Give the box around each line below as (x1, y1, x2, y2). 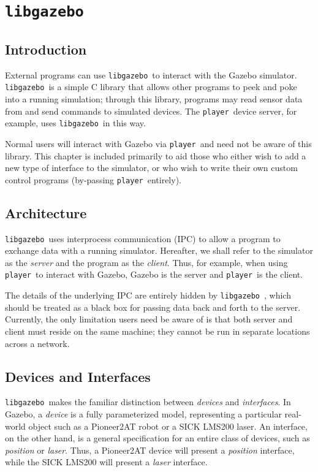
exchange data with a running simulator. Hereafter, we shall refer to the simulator (5, 244, 313, 257)
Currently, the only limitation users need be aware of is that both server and (5, 313, 293, 325)
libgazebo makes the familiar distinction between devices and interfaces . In (5, 395, 291, 408)
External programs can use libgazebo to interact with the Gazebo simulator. (5, 68, 297, 81)
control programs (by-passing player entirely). (5, 173, 181, 186)
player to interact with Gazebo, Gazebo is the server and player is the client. (5, 268, 303, 281)
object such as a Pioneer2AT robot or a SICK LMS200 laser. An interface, (28, 419, 308, 432)
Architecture (5, 203, 87, 222)
